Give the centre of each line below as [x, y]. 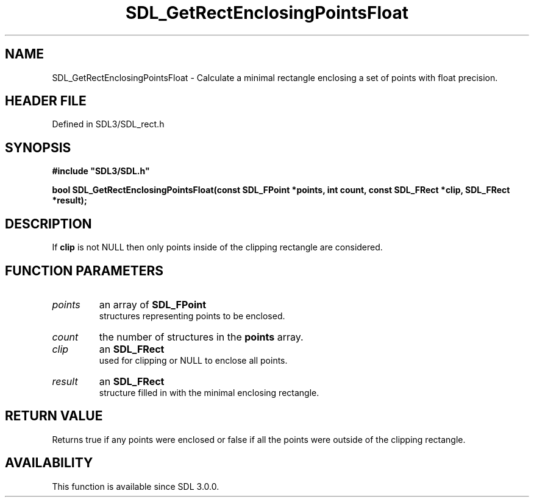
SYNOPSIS [38, 147]
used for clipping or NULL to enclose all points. [193, 360]
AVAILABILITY [49, 463]
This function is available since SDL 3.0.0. [136, 486]
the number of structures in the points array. [201, 337]
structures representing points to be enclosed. [192, 316]
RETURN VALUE [54, 416]
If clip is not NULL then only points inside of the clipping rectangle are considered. [217, 247]
